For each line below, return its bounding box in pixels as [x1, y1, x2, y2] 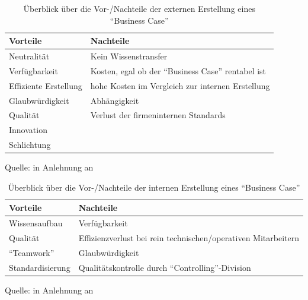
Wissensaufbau [9, 217, 63, 229]
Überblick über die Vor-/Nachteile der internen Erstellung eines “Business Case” [8, 181, 300, 193]
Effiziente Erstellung [9, 79, 82, 91]
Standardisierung [9, 261, 70, 273]
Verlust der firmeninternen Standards [90, 109, 226, 121]
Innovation [9, 124, 47, 136]
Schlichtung [9, 138, 51, 151]
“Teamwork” [9, 246, 54, 258]
